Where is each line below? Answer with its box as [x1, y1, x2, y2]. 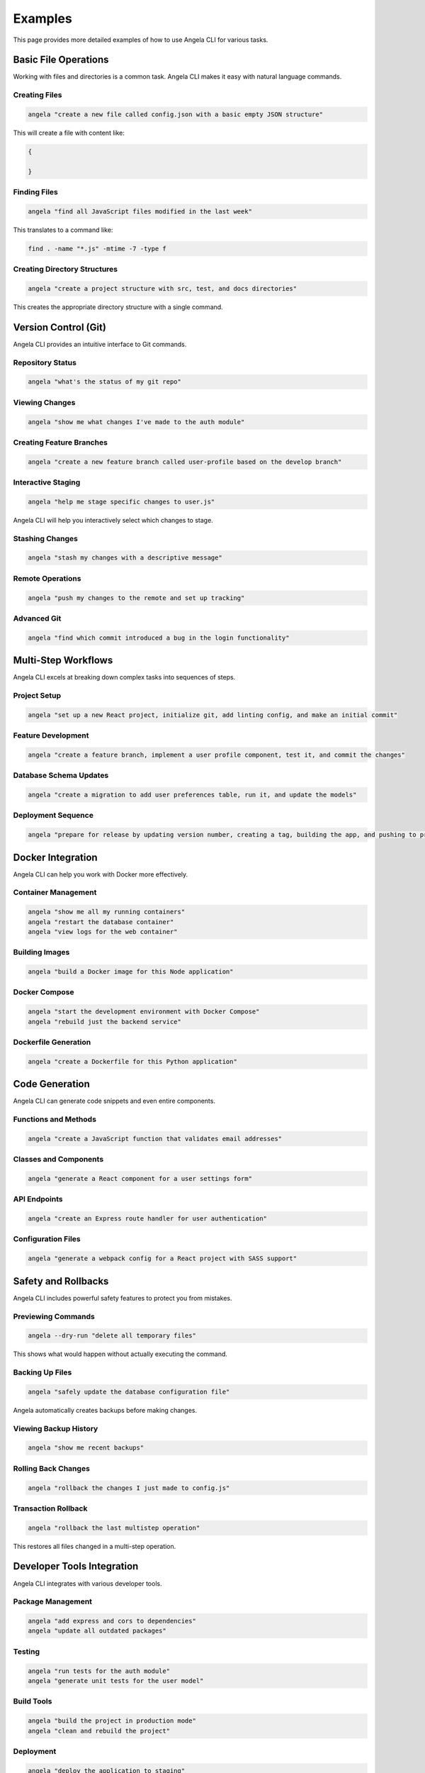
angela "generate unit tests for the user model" [28, 1677, 204, 1684]
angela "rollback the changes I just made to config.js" [28, 1484, 230, 1492]
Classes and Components [13, 1155, 104, 1165]
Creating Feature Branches [13, 437, 108, 447]
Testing [13, 1646, 40, 1656]
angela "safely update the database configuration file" [28, 1387, 230, 1396]
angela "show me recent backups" [28, 1444, 144, 1452]
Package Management [13, 1596, 92, 1606]
